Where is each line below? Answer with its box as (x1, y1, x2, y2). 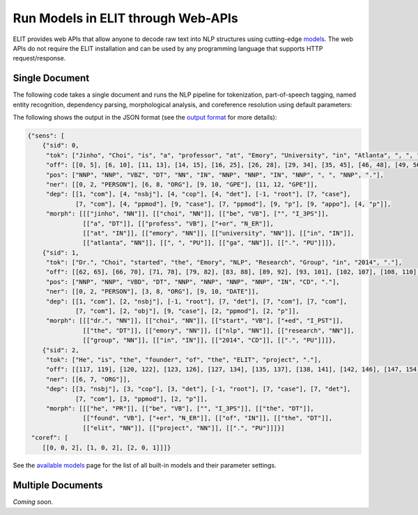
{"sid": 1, (42, 248, 79, 257)
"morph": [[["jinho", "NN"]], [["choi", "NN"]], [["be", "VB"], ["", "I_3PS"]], (45, 209, 329, 218)
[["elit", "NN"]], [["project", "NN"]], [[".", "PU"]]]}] (82, 424, 285, 431)
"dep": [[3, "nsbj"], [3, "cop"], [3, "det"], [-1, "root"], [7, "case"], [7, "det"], (45, 385, 351, 393)
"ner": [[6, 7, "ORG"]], (45, 375, 131, 383)
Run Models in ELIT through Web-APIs (13, 10, 238, 26)
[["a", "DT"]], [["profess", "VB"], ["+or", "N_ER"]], (82, 219, 274, 228)
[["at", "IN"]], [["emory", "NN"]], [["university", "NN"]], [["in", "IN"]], (82, 229, 355, 237)
